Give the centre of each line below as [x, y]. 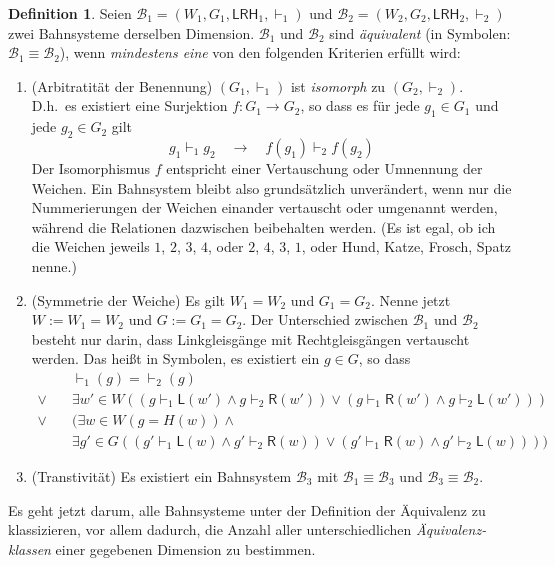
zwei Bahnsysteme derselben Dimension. [131, 32]
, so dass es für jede [360, 105]
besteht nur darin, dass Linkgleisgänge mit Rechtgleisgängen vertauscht [250, 338]
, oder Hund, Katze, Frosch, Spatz [406, 246]
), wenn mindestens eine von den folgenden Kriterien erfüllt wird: [260, 52]
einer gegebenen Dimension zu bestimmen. [185, 548]
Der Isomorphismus [91, 167]
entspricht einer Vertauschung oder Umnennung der [324, 167]
